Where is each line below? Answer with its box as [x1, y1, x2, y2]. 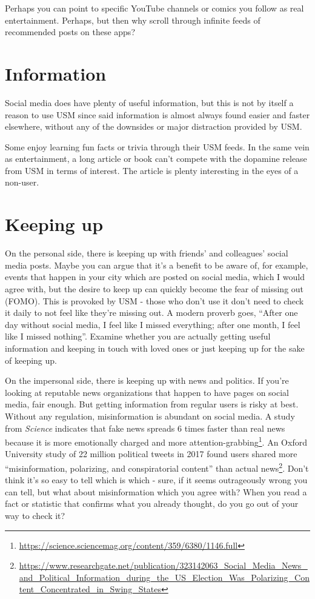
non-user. [5, 176, 39, 189]
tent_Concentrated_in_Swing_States [19, 583, 162, 595]
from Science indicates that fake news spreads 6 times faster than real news [5, 421, 285, 434]
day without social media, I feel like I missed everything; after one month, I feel [5, 318, 300, 330]
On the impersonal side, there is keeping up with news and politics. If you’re [5, 374, 289, 387]
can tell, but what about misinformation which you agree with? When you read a [5, 485, 307, 498]
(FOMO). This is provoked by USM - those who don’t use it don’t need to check [5, 294, 304, 307]
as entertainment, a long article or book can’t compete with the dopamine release [5, 152, 307, 165]
